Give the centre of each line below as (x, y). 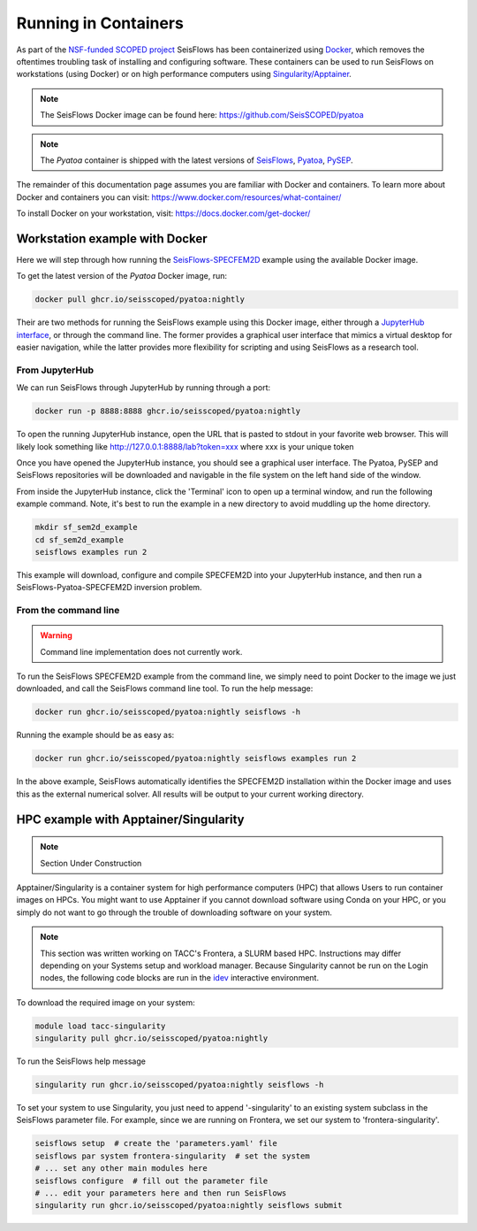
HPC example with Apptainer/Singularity (130, 819)
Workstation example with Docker (112, 239)
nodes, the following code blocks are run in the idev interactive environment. (180, 978)
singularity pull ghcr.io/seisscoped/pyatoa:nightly (151, 1039)
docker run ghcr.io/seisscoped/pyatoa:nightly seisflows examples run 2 (196, 758)
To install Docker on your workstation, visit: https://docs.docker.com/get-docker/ (163, 213)
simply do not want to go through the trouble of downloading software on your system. (174, 912)
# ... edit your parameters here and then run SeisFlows (161, 1193)
